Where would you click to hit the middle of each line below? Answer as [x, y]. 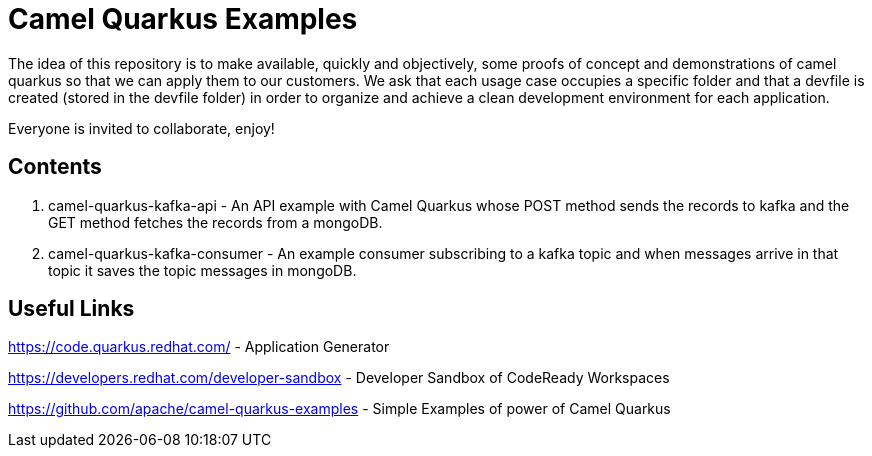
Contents [55, 167]
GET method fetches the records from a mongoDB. [215, 222]
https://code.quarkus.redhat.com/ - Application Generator [199, 347]
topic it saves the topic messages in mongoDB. [202, 270]
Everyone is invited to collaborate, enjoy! [141, 128]
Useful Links [71, 309]
